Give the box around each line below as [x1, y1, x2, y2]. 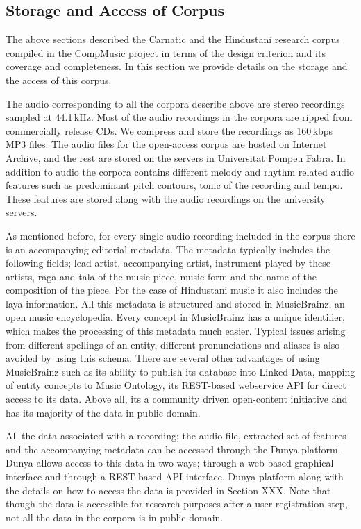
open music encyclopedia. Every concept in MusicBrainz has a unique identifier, [6, 310, 345, 324]
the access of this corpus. [6, 72, 112, 87]
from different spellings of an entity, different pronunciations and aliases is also [6, 337, 340, 351]
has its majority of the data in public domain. [6, 405, 201, 419]
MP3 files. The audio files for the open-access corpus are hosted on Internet [6, 137, 327, 151]
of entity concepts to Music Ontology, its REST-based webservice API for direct [6, 378, 346, 392]
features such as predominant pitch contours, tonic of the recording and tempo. [6, 178, 343, 192]
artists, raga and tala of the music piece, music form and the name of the [6, 269, 317, 283]
